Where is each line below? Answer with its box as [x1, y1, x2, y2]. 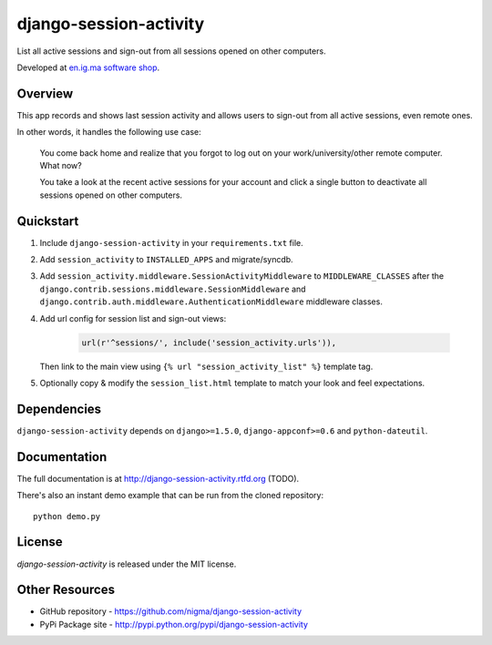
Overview [16, 86, 74, 101]
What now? [39, 160, 82, 171]
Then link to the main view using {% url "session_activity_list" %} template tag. [39, 361, 374, 372]
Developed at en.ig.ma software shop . [16, 62, 160, 73]
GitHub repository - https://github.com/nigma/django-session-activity [39, 606, 302, 617]
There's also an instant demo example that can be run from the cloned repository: [16, 490, 323, 501]
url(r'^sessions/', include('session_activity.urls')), [81, 337, 337, 348]
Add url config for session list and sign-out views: [39, 312, 227, 323]
